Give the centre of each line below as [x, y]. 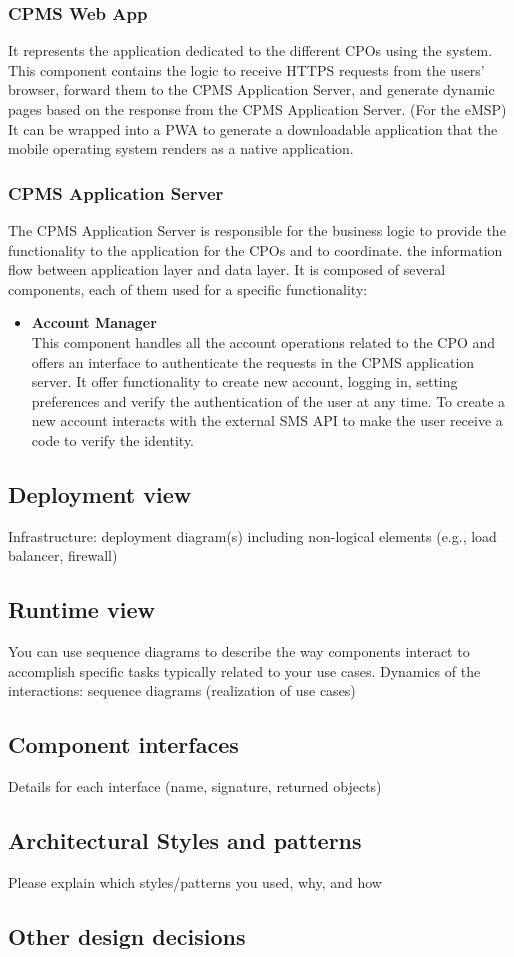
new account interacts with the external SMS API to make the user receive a [267, 420]
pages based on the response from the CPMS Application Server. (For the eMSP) [257, 109]
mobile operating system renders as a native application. [181, 148]
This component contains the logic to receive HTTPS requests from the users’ [246, 69]
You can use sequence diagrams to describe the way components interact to [239, 651]
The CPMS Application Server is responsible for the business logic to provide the [257, 230]
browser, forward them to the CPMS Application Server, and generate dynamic [251, 89]
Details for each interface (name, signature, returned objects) [195, 786]
